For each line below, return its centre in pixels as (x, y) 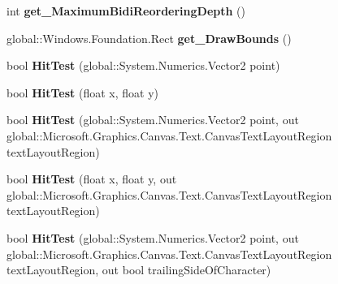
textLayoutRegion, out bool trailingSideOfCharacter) (139, 270)
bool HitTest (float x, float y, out (92, 179)
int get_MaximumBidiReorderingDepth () (126, 11)
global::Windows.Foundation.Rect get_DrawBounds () (149, 38)
